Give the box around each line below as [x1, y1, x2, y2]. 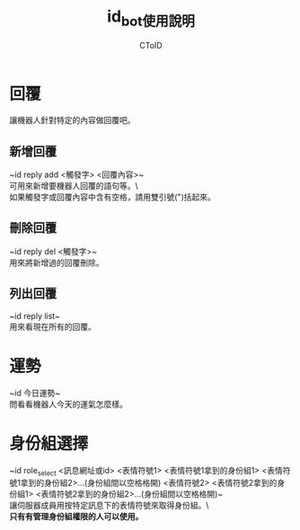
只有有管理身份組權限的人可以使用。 [9, 511, 144, 522]
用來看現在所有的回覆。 [9, 321, 96, 331]
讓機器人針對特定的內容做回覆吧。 [9, 115, 136, 126]
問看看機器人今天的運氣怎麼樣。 [9, 398, 128, 410]
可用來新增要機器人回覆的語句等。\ [9, 181, 139, 191]
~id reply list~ [9, 310, 60, 321]
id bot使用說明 [106, 6, 196, 30]
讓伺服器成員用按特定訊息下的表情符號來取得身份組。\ [9, 500, 209, 511]
